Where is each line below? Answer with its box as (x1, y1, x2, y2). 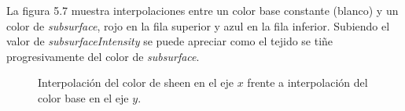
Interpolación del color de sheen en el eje (38, 74, 234, 91)
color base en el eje (38, 89, 129, 106)
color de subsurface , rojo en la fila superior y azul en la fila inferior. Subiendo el (6, 17, 390, 34)
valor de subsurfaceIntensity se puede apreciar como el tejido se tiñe (6, 33, 333, 49)
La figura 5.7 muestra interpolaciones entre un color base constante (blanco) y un (6, 2, 399, 18)
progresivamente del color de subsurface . (6, 48, 200, 64)
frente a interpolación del (247, 74, 368, 91)
